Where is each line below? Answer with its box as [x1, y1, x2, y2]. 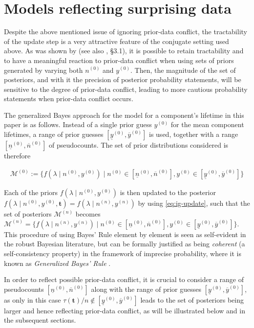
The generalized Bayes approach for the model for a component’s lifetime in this [4, 109, 244, 120]
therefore [4, 151, 31, 161]
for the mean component [170, 119, 244, 130]
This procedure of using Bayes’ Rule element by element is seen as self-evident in [4, 229, 246, 239]
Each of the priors [4, 187, 58, 197]
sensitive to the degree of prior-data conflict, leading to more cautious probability [4, 84, 248, 94]
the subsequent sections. [4, 315, 76, 325]
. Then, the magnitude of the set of [130, 65, 236, 75]
